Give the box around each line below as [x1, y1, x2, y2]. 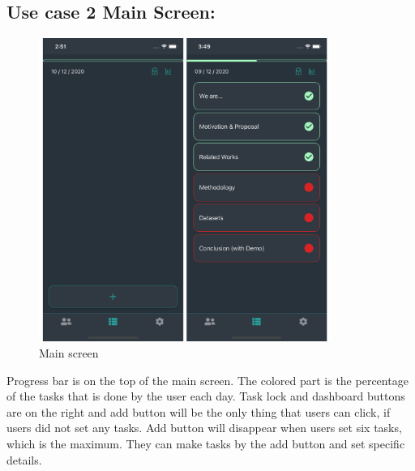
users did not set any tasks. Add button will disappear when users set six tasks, [6, 419, 402, 436]
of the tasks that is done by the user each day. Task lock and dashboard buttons [6, 388, 405, 405]
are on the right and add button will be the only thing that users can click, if [6, 403, 391, 420]
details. [6, 451, 42, 468]
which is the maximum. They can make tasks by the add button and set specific [6, 435, 405, 452]
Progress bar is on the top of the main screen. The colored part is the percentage [6, 371, 409, 388]
